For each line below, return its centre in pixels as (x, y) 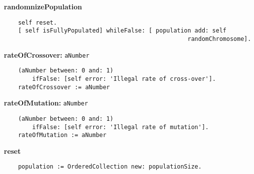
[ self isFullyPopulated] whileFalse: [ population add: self (122, 31)
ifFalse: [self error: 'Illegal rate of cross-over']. (124, 79)
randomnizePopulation (43, 6)
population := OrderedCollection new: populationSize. (110, 167)
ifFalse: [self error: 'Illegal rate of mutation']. (121, 127)
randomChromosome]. (219, 39)
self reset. (37, 22)
